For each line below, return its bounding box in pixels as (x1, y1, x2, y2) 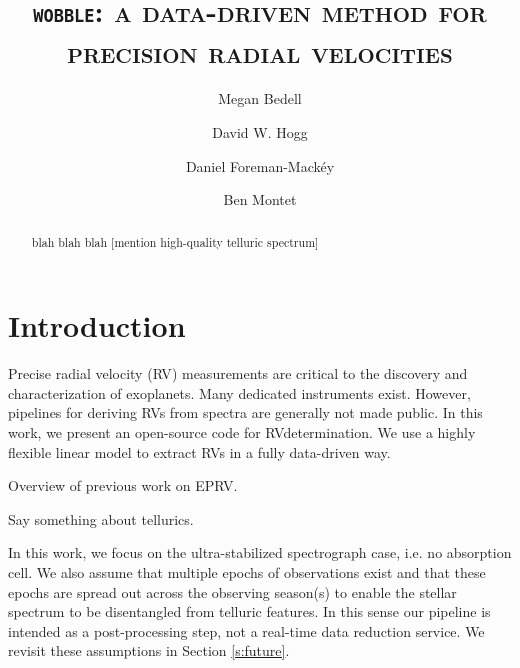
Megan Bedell (218, 88, 302, 109)
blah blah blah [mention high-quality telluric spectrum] (31, 233, 319, 250)
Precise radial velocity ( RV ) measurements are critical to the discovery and (8, 363, 468, 384)
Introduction (8, 305, 186, 346)
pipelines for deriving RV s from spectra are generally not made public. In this (8, 402, 483, 423)
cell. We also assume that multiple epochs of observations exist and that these (8, 561, 486, 582)
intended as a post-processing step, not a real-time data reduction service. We (8, 620, 485, 641)
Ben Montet (223, 189, 297, 210)
